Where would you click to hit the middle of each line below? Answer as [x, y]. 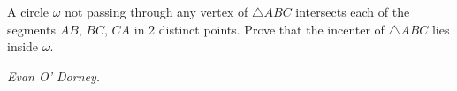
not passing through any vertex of [156, 11]
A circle [28, 11]
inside [23, 46]
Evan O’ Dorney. [54, 76]
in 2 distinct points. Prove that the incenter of [259, 29]
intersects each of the [353, 11]
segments [31, 29]
